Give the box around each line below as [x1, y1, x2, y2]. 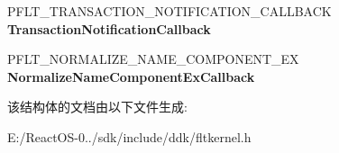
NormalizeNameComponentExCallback [7, 67, 255, 85]
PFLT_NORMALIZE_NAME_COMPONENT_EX [7, 49, 299, 68]
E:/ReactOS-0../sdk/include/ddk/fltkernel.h [7, 127, 252, 146]
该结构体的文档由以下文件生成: [7, 97, 188, 116]
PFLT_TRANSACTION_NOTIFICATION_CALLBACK [7, 2, 332, 20]
